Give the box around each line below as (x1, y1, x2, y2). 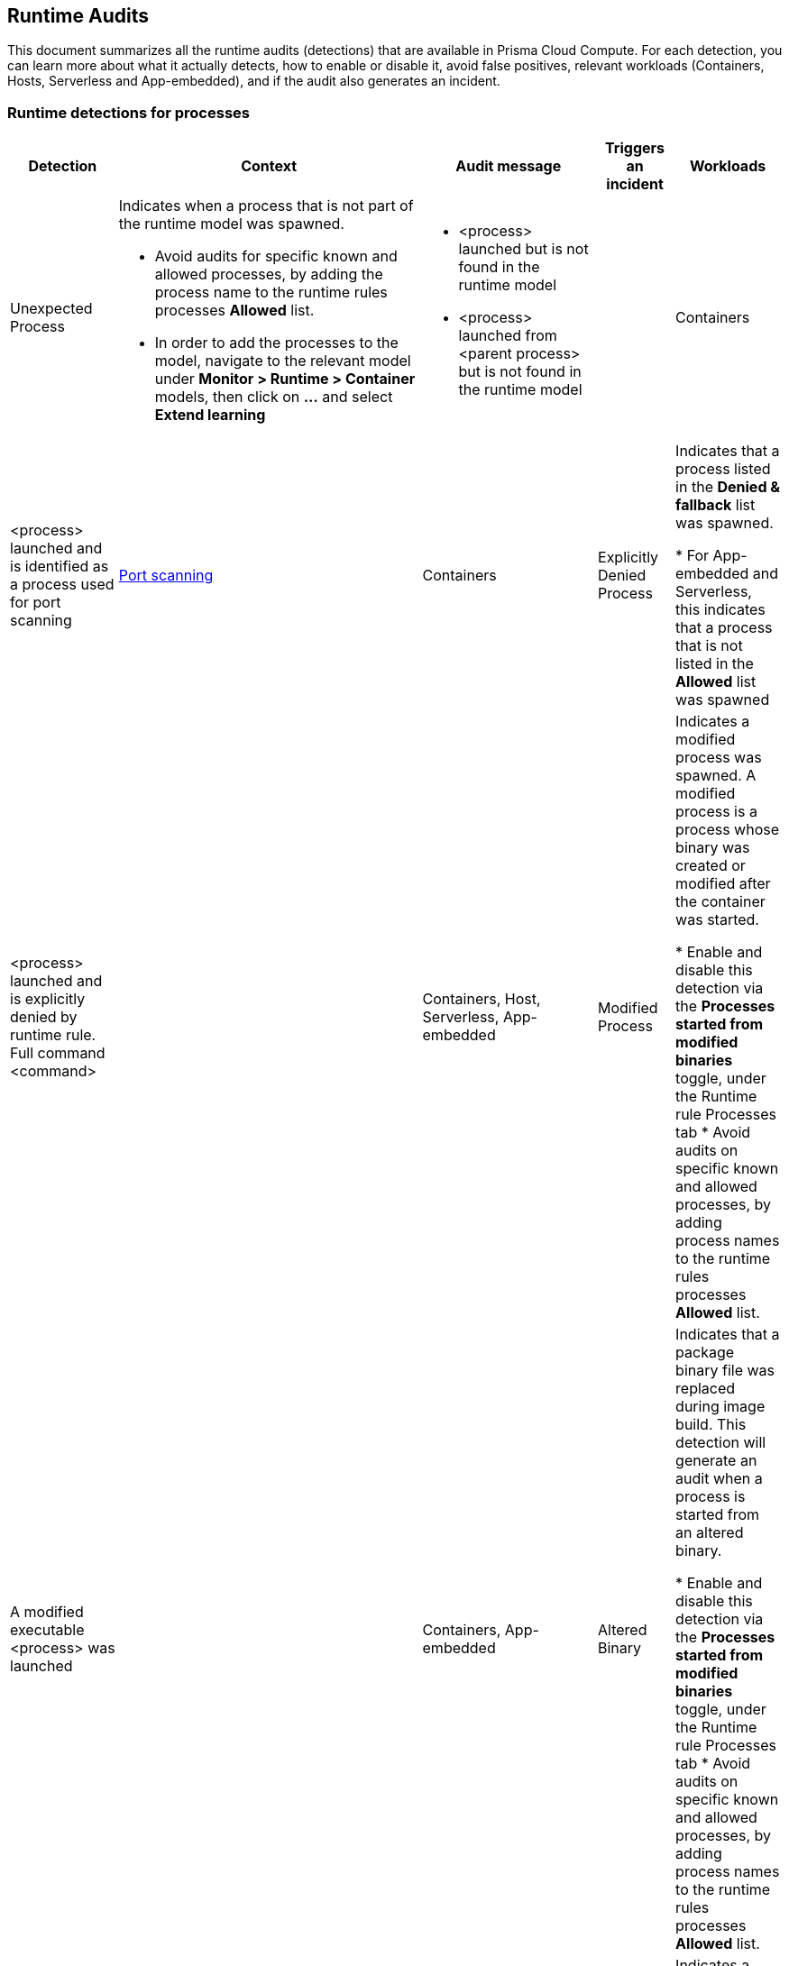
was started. (675, 910, 759, 929)
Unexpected (10, 299, 93, 318)
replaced (675, 1379, 736, 1398)
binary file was (675, 1361, 775, 1380)
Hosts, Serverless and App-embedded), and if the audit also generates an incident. (7, 73, 500, 89)
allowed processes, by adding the (154, 265, 383, 284)
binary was (675, 838, 750, 857)
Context (241, 157, 298, 176)
